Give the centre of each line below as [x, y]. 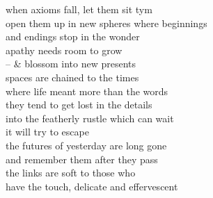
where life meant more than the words [87, 91]
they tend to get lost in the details [79, 105]
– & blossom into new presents [71, 64]
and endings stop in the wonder [73, 36]
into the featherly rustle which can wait [90, 118]
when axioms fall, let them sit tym [79, 9]
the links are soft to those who [71, 173]
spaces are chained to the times [72, 77]
